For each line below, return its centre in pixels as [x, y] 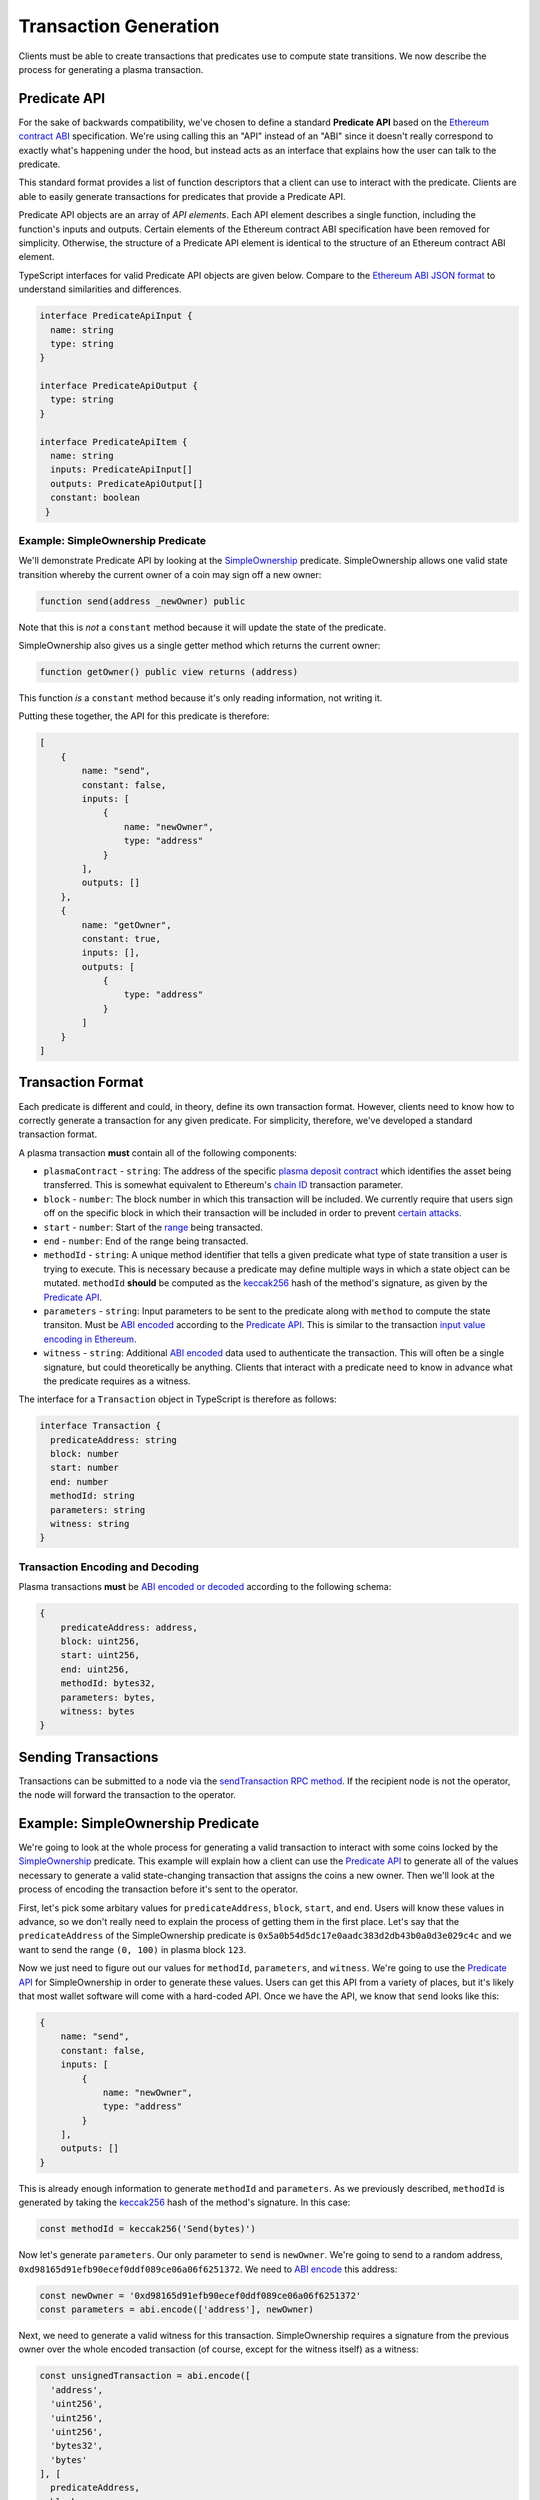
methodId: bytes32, [108, 1683]
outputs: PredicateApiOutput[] [127, 483]
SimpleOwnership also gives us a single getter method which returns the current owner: [199, 646]
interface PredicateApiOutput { [119, 386]
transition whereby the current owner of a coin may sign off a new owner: [170, 574]
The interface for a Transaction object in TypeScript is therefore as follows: [177, 1399]
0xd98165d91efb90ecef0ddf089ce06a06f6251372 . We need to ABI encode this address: [208, 2269]
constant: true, [121, 938]
